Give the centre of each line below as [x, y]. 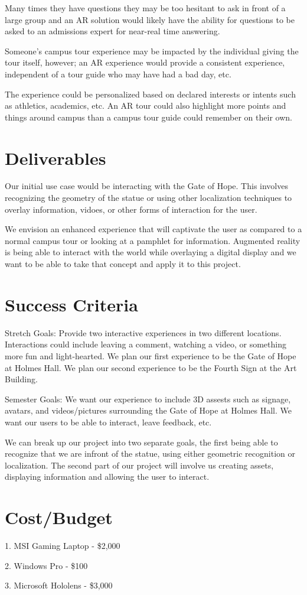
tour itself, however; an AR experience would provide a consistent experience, [145, 62]
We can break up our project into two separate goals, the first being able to [141, 442]
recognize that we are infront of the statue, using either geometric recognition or [150, 453]
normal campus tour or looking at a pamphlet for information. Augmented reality [153, 240]
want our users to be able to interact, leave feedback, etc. [108, 422]
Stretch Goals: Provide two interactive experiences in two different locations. [143, 332]
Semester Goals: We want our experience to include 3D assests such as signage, [148, 399]
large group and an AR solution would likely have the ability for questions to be [150, 19]
